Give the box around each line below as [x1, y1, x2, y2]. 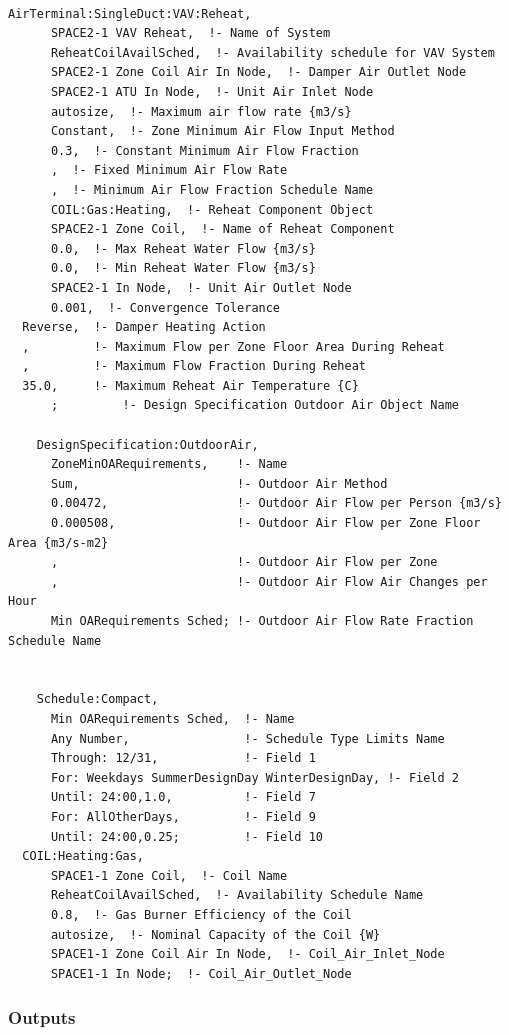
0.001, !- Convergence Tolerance [50, 300, 281, 315]
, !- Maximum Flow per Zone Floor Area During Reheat [22, 339, 445, 354]
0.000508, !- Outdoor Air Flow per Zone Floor [50, 516, 481, 531]
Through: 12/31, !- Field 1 [50, 751, 316, 766]
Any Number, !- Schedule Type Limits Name [50, 731, 445, 746]
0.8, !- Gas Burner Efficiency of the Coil [50, 907, 352, 922]
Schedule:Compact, [36, 692, 159, 707]
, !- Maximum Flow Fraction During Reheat [22, 359, 366, 374]
